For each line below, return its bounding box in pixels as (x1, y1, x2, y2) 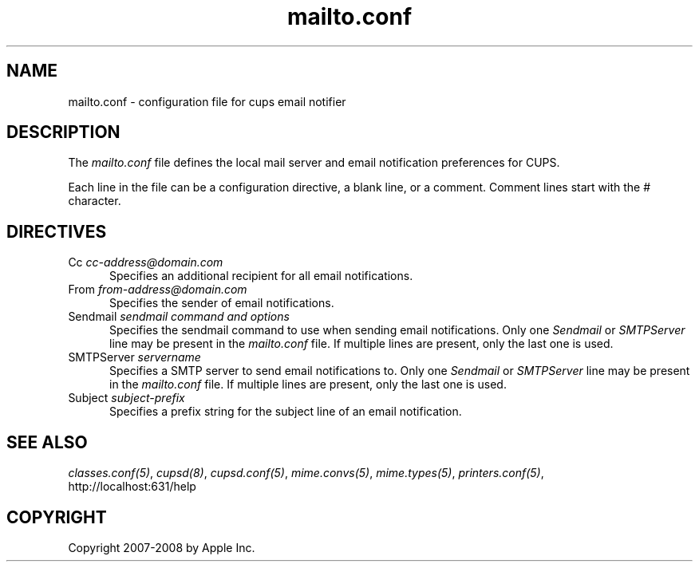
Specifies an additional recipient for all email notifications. (109, 269, 413, 283)
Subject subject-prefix (68, 391, 185, 405)
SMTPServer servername (68, 350, 201, 365)
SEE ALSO (6, 432, 88, 452)
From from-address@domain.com (68, 282, 247, 297)
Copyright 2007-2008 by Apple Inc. (68, 540, 255, 554)
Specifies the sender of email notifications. (109, 296, 334, 310)
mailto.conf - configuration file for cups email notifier (68, 94, 346, 108)
